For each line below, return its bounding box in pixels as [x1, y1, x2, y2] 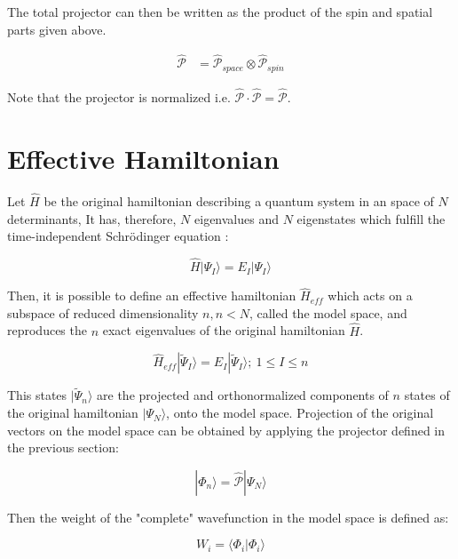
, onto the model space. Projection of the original [166, 403, 434, 422]
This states [7, 386, 67, 404]
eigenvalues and [194, 209, 279, 228]
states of [404, 386, 450, 404]
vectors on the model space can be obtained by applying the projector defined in [7, 420, 446, 439]
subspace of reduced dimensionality [7, 303, 199, 322]
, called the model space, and [249, 303, 407, 322]
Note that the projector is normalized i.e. [7, 88, 231, 107]
